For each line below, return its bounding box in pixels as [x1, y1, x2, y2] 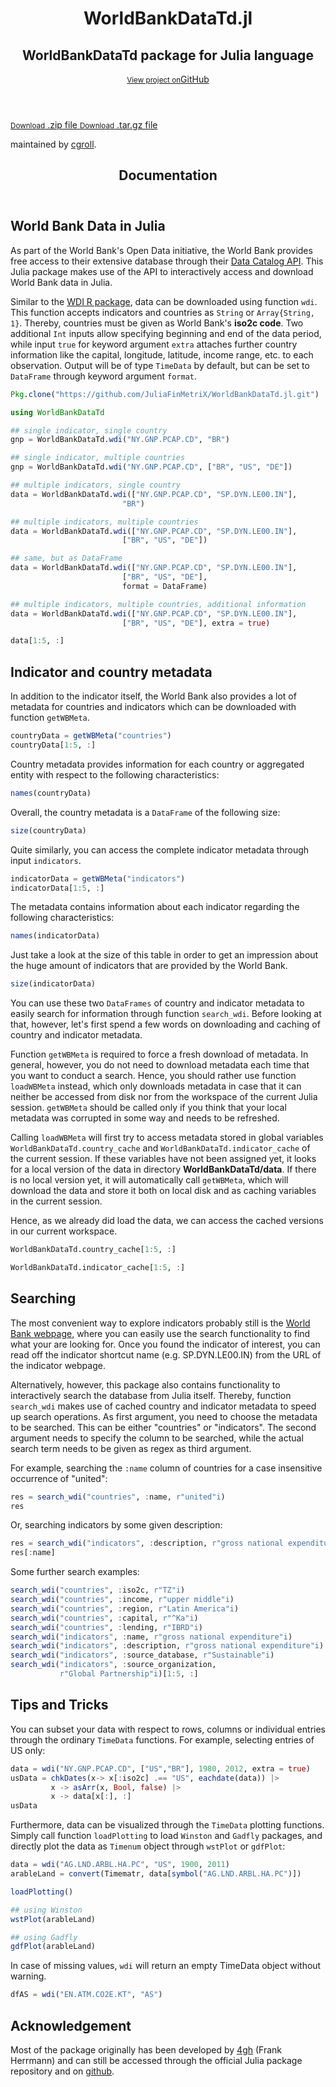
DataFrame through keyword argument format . [10, 370, 197, 382]
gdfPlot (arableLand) [10, 1942, 97, 1952]
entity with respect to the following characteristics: [10, 768, 220, 781]
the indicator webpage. [10, 1359, 106, 1371]
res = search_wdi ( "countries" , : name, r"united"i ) [10, 1492, 226, 1502]
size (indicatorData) [10, 979, 97, 989]
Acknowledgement [10, 2017, 132, 2034]
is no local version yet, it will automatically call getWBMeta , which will [10, 1174, 289, 1186]
